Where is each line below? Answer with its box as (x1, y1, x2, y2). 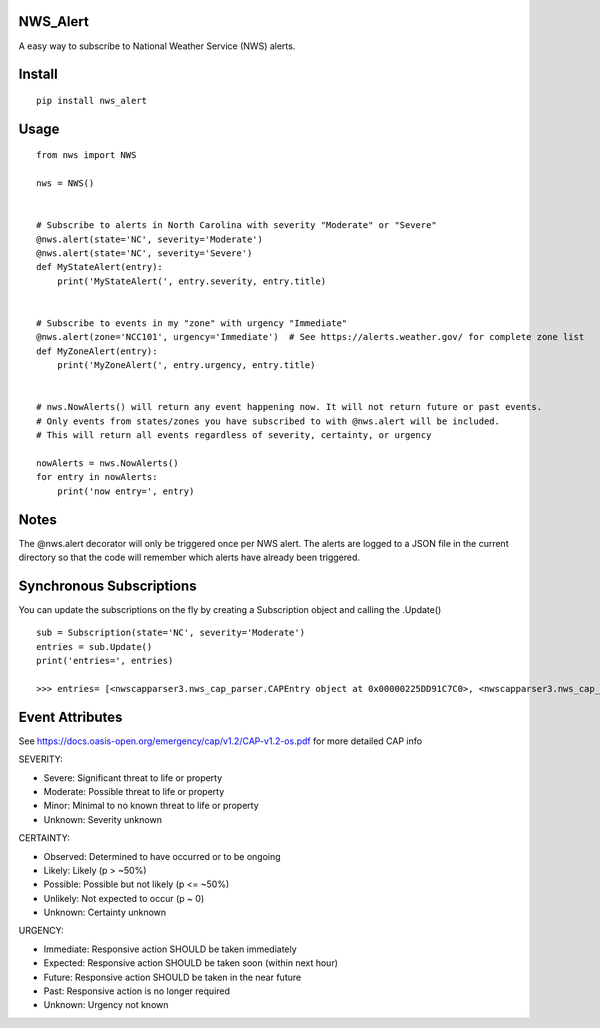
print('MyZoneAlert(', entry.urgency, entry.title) (56, 360, 316, 371)
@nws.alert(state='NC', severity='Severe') (36, 248, 253, 259)
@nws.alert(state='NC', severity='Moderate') (36, 233, 264, 245)
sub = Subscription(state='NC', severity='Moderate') (36, 627, 305, 639)
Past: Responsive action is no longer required (43, 985, 230, 997)
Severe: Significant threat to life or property (43, 771, 223, 784)
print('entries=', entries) (36, 655, 174, 667)
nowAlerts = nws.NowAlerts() (36, 457, 179, 469)
